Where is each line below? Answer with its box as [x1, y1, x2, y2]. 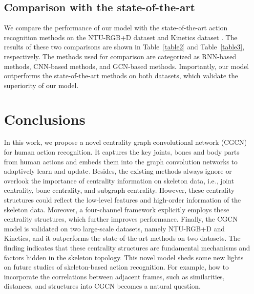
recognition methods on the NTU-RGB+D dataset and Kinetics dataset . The [4, 32, 237, 42]
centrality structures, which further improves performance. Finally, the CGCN [4, 214, 238, 224]
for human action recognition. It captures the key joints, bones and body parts [4, 147, 239, 157]
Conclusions [4, 109, 85, 129]
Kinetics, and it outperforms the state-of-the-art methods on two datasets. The [4, 233, 241, 243]
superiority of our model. [4, 80, 79, 90]
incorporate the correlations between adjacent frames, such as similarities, [4, 271, 225, 281]
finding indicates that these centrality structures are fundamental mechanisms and [4, 243, 250, 253]
